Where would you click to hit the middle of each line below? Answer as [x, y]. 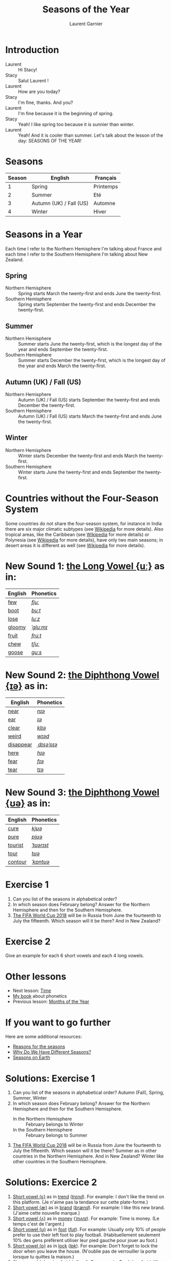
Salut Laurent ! [34, 80]
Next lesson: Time [32, 990]
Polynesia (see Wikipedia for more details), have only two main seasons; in [84, 540]
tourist [16, 845]
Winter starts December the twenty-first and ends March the [82, 456]
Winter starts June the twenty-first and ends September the [81, 472]
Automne [104, 203]
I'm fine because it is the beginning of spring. [66, 113]
